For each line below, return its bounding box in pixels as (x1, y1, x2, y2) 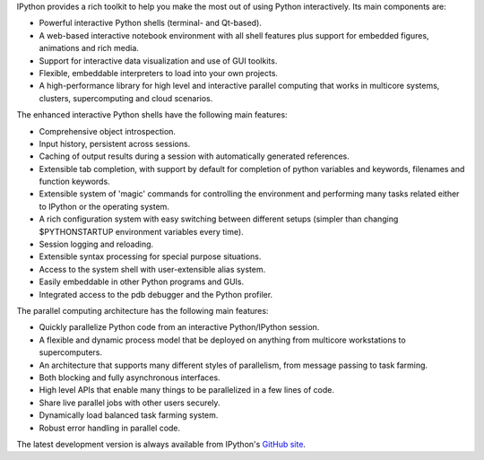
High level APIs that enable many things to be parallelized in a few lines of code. (39, 385, 335, 395)
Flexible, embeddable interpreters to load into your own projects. (39, 67, 278, 78)
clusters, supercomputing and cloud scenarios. (39, 92, 213, 103)
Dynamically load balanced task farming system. (39, 410, 219, 421)
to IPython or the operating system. (39, 201, 170, 212)
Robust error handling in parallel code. (39, 422, 181, 433)
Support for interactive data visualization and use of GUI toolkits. (39, 55, 278, 66)
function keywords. (39, 176, 111, 187)
